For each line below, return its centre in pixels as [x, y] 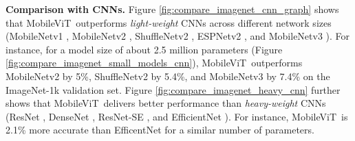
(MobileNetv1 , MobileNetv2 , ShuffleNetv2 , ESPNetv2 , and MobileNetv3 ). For [178, 36]
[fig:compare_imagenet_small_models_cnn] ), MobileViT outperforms [154, 63]
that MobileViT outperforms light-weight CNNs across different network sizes [169, 22]
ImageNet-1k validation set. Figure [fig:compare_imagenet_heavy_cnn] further [173, 89]
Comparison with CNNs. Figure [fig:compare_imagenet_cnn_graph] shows [172, 9]
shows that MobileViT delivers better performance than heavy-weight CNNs [166, 103]
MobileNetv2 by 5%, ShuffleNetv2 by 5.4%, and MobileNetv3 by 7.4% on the [168, 76]
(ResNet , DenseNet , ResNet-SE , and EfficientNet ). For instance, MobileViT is [177, 116]
